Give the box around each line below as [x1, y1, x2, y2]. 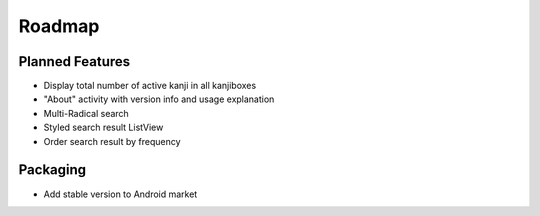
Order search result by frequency [43, 135, 181, 147]
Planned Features [18, 53, 131, 70]
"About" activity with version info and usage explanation [43, 93, 275, 105]
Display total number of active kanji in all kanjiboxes [43, 80, 257, 92]
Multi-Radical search [43, 107, 129, 119]
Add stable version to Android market [43, 188, 198, 200]
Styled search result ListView [43, 121, 164, 134]
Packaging [18, 161, 87, 179]
